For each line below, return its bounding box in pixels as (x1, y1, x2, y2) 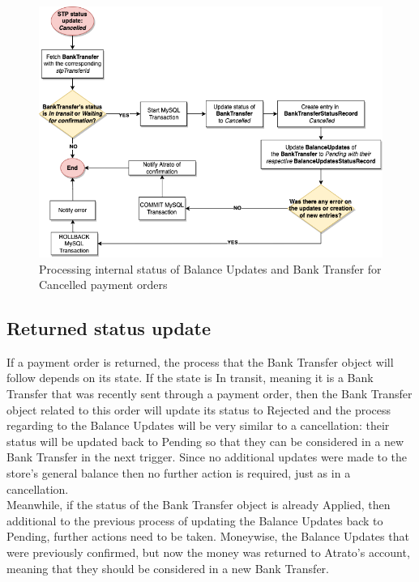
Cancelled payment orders (39, 276, 168, 293)
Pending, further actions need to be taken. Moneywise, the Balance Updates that (6, 528, 409, 545)
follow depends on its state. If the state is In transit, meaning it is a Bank (6, 369, 374, 386)
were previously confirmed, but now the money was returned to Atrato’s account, (6, 544, 410, 561)
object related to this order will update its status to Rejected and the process (6, 401, 391, 418)
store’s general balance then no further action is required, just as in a (6, 465, 351, 482)
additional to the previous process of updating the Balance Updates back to (6, 512, 383, 529)
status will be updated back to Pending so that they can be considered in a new (6, 432, 404, 449)
